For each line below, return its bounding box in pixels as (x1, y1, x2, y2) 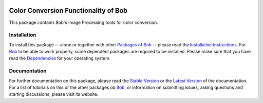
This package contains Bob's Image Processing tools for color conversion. (9, 20, 158, 25)
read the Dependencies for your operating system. (9, 55, 111, 61)
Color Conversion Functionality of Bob (9, 6, 128, 15)
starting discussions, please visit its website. (9, 91, 98, 97)
